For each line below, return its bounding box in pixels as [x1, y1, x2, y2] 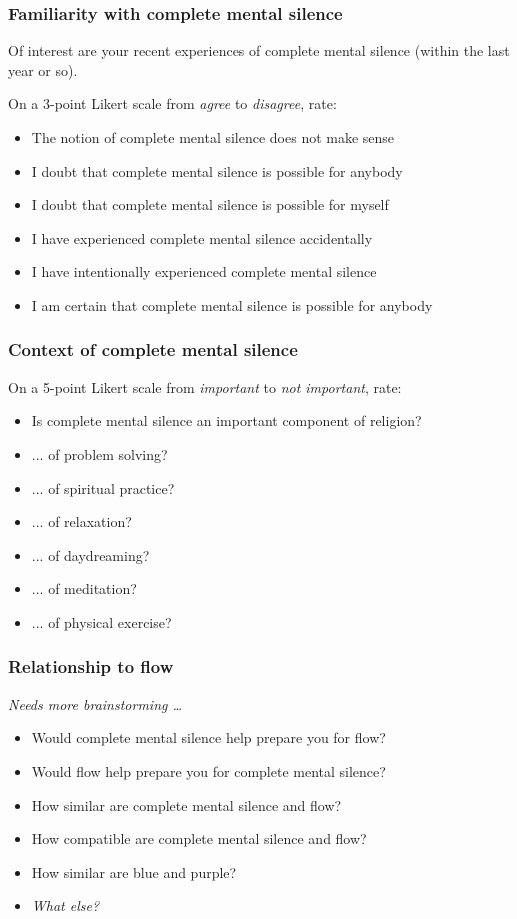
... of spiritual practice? [31, 477, 175, 498]
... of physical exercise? [31, 611, 172, 632]
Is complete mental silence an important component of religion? [31, 410, 422, 431]
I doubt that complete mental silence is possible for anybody [31, 160, 403, 181]
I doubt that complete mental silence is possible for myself [31, 194, 389, 215]
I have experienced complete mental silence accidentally [31, 227, 373, 248]
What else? [31, 895, 100, 916]
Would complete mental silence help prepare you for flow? [31, 727, 386, 748]
